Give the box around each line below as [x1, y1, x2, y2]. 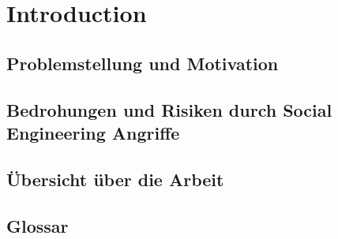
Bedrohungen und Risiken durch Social [6, 97, 332, 121]
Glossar [6, 213, 69, 237]
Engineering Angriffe [6, 120, 180, 144]
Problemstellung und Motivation [6, 50, 279, 75]
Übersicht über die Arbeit [6, 166, 224, 191]
